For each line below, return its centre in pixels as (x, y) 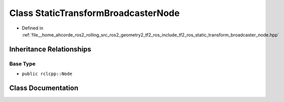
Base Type (22, 63)
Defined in (33, 28)
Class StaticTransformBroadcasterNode (95, 13)
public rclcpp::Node (47, 74)
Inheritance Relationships (50, 49)
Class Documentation (44, 88)
